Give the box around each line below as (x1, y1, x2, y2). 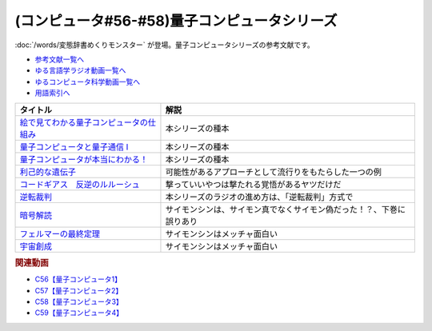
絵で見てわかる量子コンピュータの (19, 117, 148, 128)
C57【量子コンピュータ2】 (34, 285, 123, 295)
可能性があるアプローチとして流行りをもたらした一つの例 (165, 166, 382, 177)
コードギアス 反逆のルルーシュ (19, 178, 140, 189)
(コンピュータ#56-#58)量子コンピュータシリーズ (14, 12, 338, 30)
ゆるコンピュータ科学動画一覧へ (34, 77, 140, 86)
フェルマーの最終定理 (19, 228, 100, 239)
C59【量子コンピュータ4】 (34, 308, 124, 317)
